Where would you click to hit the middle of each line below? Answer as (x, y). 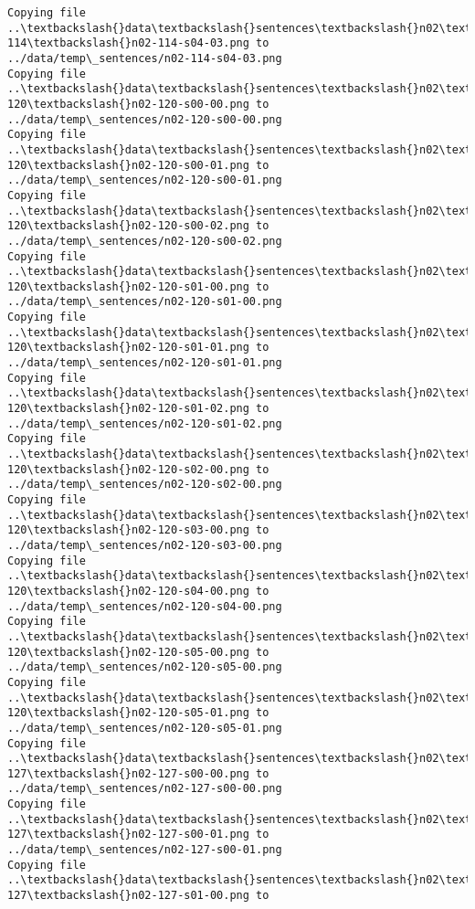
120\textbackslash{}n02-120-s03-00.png (128, 530)
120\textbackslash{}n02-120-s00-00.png (128, 104)
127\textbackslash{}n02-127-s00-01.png (128, 835)
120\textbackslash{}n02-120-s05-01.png (128, 713)
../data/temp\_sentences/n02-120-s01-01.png (145, 363)
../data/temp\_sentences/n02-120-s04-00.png (145, 606)
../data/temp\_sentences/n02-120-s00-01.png (145, 180)
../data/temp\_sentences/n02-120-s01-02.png (145, 423)
